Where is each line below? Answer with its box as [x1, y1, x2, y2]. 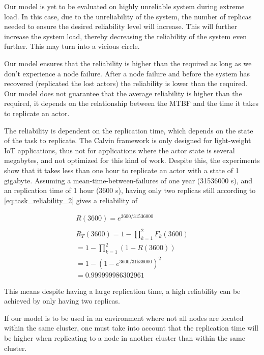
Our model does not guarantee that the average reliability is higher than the [4, 88, 242, 98]
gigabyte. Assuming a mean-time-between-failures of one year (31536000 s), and [4, 175, 253, 185]
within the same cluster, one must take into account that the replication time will [4, 322, 258, 333]
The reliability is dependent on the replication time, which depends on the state [4, 125, 253, 135]
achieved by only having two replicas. [4, 295, 121, 306]
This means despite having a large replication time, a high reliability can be [4, 285, 241, 296]
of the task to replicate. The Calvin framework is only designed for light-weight [4, 135, 251, 146]
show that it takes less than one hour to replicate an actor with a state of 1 [4, 165, 239, 175]
